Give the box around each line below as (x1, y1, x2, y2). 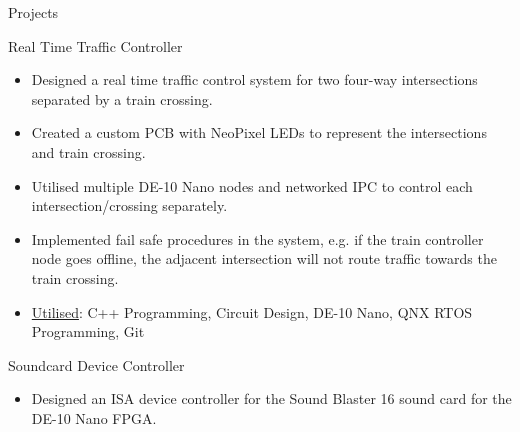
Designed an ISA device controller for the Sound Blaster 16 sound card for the (31, 388, 512, 409)
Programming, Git (31, 321, 145, 342)
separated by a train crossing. (31, 88, 213, 109)
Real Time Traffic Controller (8, 35, 183, 56)
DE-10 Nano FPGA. (31, 407, 157, 428)
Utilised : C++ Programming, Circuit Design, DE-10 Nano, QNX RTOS (31, 301, 473, 322)
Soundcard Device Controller (8, 354, 185, 375)
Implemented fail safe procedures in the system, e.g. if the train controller (31, 228, 484, 249)
